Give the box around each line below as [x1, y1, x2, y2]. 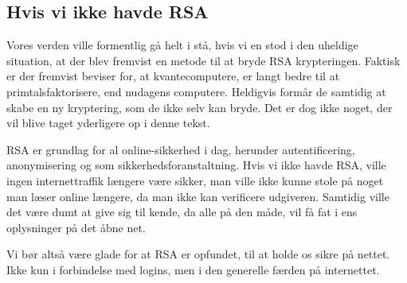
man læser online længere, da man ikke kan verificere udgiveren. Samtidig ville [6, 188, 389, 204]
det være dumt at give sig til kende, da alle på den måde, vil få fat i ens [6, 204, 358, 220]
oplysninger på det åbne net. [6, 219, 146, 235]
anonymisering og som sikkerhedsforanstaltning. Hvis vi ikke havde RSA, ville [6, 157, 386, 173]
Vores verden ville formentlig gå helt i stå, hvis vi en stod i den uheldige [6, 37, 358, 53]
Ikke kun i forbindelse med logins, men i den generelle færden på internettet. [6, 261, 380, 277]
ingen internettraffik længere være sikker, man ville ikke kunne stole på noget [6, 172, 384, 188]
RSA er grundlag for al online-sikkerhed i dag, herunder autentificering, [6, 141, 355, 157]
